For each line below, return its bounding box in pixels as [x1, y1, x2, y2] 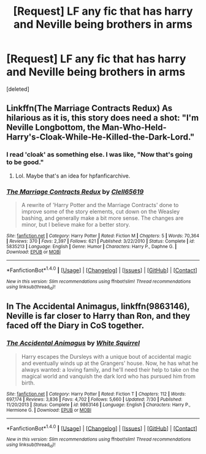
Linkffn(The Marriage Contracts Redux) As [6, 103, 173, 114]
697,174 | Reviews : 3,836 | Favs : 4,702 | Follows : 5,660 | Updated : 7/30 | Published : [6, 396, 183, 402]
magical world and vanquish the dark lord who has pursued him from [21, 372, 196, 380]
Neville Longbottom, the [6, 122, 101, 133]
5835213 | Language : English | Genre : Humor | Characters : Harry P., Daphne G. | [6, 243, 177, 249]
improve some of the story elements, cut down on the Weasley [21, 208, 180, 215]
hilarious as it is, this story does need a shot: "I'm [6, 112, 199, 123]
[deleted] [6, 85, 29, 93]
